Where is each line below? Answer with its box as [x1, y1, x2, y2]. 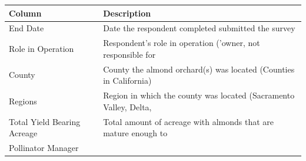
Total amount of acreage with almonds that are [103, 115, 274, 127]
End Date [9, 22, 44, 34]
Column [9, 6, 42, 19]
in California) [103, 74, 152, 87]
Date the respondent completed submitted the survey [103, 22, 295, 34]
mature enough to [103, 127, 168, 139]
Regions [9, 94, 37, 107]
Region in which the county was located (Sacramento [103, 89, 295, 101]
